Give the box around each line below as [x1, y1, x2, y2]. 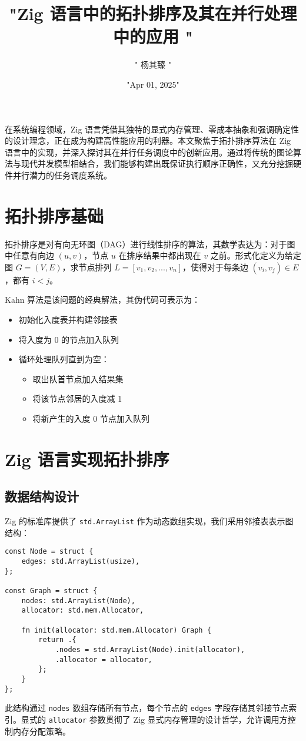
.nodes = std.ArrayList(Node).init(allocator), [55, 645, 245, 654]
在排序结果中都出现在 [118, 249, 201, 262]
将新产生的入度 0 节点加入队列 [32, 412, 149, 424]
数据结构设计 [5, 487, 79, 505]
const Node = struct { [5, 547, 94, 556]
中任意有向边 [5, 249, 54, 262]
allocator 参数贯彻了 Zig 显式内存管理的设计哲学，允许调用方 [48, 713, 288, 725]
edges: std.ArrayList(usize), [21, 557, 140, 566]
